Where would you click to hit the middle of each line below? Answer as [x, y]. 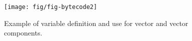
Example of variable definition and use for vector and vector [96, 23]
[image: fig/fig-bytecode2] [51, 7]
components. [23, 33]
